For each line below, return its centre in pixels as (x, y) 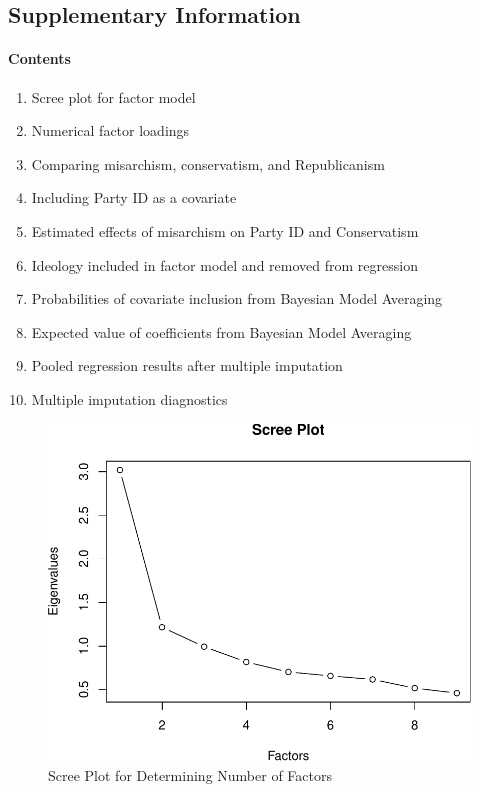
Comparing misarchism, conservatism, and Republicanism (208, 163)
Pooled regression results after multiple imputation (187, 365)
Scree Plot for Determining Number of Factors (190, 774)
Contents (39, 58)
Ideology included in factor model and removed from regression (224, 264)
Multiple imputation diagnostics (129, 398)
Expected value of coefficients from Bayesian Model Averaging (221, 331)
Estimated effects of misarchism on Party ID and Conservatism (225, 230)
